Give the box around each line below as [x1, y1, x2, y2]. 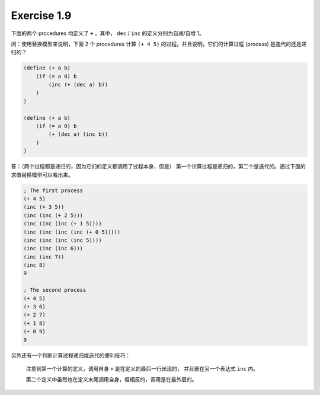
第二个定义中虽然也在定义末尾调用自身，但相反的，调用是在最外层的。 [25, 376, 197, 383]
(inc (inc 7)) [23, 253, 65, 260]
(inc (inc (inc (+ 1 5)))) [23, 220, 102, 227]
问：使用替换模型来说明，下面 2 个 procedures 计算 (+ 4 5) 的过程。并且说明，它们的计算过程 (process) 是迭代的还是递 [11, 40, 307, 47]
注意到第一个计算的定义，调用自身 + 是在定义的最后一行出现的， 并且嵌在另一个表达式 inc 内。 [25, 365, 259, 372]
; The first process [23, 187, 83, 194]
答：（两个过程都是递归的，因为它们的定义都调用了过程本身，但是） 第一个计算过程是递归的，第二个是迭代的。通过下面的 [11, 163, 306, 170]
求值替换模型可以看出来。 [11, 171, 73, 178]
